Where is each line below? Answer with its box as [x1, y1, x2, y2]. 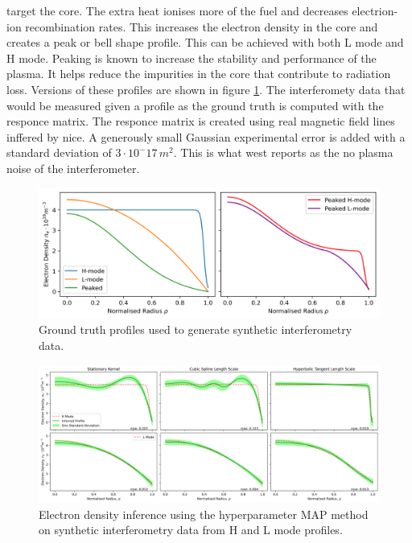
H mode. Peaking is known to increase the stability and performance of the [6, 49, 377, 66]
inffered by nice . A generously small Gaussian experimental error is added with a [6, 128, 406, 145]
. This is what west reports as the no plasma [173, 144, 393, 161]
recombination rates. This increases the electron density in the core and [25, 18, 378, 35]
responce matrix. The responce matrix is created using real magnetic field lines [6, 113, 395, 130]
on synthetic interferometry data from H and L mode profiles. [39, 521, 343, 538]
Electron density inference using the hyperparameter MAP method [39, 505, 369, 522]
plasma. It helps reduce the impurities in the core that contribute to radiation [6, 65, 391, 82]
